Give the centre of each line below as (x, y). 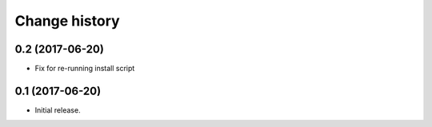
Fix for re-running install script (85, 69)
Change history (67, 21)
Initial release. (58, 110)
